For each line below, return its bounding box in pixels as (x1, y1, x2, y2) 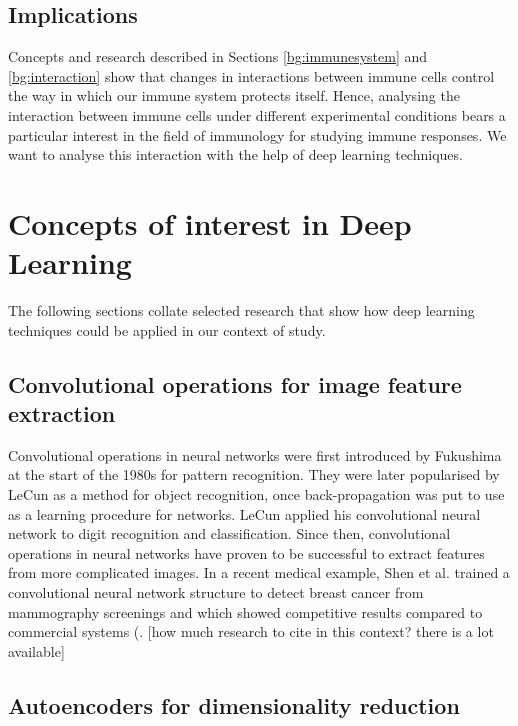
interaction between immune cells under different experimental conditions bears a (8, 104, 506, 125)
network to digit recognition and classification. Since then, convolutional (8, 523, 451, 544)
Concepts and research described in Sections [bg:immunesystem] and (8, 46, 428, 67)
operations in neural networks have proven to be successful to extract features (8, 542, 485, 563)
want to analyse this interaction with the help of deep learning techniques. (8, 144, 463, 165)
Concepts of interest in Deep (8, 202, 412, 243)
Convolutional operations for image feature (8, 368, 462, 399)
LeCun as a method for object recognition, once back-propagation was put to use (8, 484, 505, 505)
